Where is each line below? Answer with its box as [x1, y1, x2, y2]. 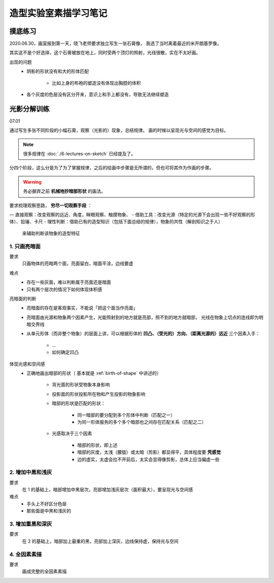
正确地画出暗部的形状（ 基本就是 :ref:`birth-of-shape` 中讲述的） [26, 370, 161, 376]
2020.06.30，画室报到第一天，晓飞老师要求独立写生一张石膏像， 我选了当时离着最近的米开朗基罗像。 [9, 41, 222, 47]
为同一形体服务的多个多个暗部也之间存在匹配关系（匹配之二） [77, 419, 207, 425]
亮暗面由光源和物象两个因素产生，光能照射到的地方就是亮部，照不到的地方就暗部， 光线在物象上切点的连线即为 [26, 314, 259, 320]
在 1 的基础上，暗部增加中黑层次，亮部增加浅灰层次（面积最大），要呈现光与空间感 [22, 487, 193, 493]
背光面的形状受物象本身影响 [52, 382, 110, 388]
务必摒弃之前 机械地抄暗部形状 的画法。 [23, 188, 106, 194]
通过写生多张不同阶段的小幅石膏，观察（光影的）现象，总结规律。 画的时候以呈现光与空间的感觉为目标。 [9, 127, 228, 133]
